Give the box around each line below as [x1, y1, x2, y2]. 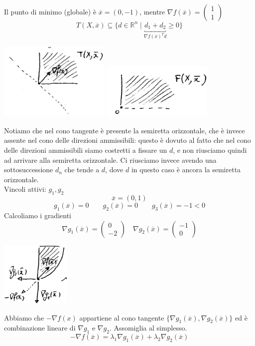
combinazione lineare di [4, 323, 76, 333]
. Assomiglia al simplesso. [109, 323, 187, 333]
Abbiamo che [4, 312, 44, 323]
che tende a [64, 164, 100, 175]
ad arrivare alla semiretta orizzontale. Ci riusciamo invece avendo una [4, 154, 217, 165]
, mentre [139, 6, 165, 16]
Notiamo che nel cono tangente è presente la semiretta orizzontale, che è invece [4, 125, 245, 135]
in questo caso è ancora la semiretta [131, 164, 241, 175]
